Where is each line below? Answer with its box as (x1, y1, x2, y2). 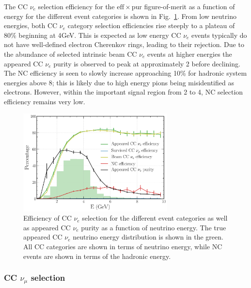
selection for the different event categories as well (82, 213, 228, 223)
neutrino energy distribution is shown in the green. (73, 232, 223, 242)
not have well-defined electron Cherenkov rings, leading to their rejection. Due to (4, 39, 244, 49)
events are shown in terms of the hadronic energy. (23, 251, 171, 261)
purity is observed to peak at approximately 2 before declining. (53, 58, 240, 68)
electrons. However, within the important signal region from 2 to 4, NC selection (4, 87, 243, 97)
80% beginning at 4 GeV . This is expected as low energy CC (4, 30, 181, 40)
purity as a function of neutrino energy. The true (81, 222, 226, 232)
